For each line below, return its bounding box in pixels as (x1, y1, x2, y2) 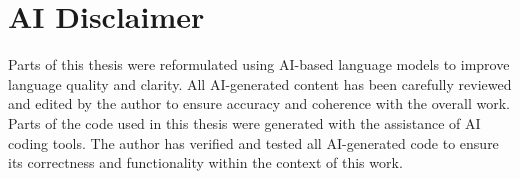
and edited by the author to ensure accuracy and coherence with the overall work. (8, 93, 510, 114)
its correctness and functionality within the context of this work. (8, 152, 403, 173)
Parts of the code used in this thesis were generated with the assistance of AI (8, 112, 481, 133)
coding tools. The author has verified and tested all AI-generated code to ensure (8, 132, 499, 153)
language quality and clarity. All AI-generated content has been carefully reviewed (8, 73, 512, 94)
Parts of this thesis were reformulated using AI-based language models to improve (8, 54, 510, 75)
